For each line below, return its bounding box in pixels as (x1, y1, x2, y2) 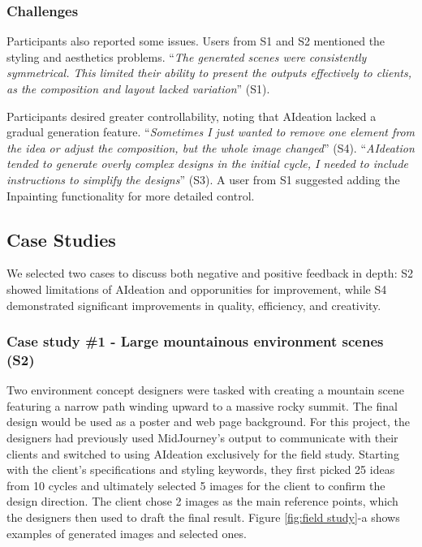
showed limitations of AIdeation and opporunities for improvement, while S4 (6, 280, 387, 297)
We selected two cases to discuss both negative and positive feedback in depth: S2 (6, 265, 413, 282)
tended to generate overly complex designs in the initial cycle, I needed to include (6, 155, 408, 172)
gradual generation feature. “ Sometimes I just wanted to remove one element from (6, 123, 416, 140)
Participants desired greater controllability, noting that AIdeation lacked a (6, 107, 377, 124)
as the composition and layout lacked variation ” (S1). (6, 80, 270, 97)
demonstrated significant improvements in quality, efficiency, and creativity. (6, 296, 381, 313)
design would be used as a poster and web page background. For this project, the (6, 413, 410, 430)
